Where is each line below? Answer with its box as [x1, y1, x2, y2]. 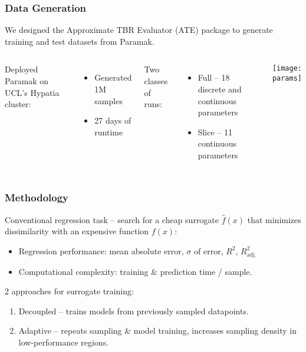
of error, [194, 244, 223, 257]
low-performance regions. [18, 336, 109, 348]
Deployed [5, 63, 38, 75]
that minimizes [247, 213, 301, 225]
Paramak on [5, 75, 49, 87]
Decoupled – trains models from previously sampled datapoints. [18, 304, 249, 317]
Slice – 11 [198, 125, 232, 138]
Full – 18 [198, 71, 230, 84]
